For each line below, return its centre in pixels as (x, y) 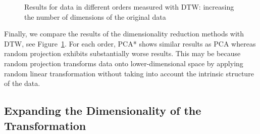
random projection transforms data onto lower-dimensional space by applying (124, 63)
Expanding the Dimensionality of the (103, 110)
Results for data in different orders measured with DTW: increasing (129, 7)
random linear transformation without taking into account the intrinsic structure (129, 73)
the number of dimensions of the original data (95, 16)
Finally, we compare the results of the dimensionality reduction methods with (124, 34)
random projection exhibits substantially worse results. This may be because (122, 53)
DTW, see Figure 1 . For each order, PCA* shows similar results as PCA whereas (130, 43)
